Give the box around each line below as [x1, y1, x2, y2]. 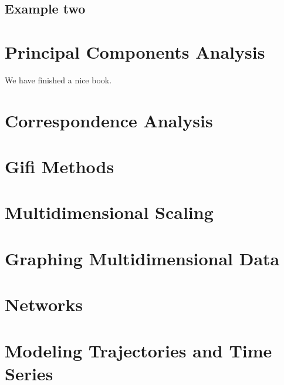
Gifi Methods [5, 154, 114, 178]
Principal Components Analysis [5, 39, 265, 63]
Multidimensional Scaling [5, 200, 214, 224]
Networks [5, 292, 83, 316]
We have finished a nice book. [5, 73, 112, 86]
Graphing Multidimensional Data [5, 246, 280, 270]
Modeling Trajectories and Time [5, 338, 272, 362]
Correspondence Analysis [5, 108, 213, 132]
